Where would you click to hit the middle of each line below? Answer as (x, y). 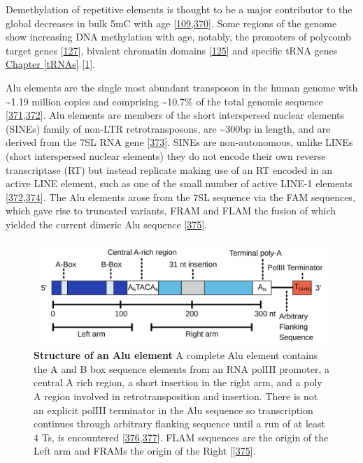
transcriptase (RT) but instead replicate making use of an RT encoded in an (169, 169)
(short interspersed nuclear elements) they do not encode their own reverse (166, 155)
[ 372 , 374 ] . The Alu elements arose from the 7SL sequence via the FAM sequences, (180, 197)
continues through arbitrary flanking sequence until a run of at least (179, 424)
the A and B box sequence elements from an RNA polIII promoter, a (181, 368)
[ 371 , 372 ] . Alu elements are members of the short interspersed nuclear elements (175, 115)
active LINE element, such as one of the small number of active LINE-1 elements (179, 183)
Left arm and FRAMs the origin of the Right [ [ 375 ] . (145, 451)
